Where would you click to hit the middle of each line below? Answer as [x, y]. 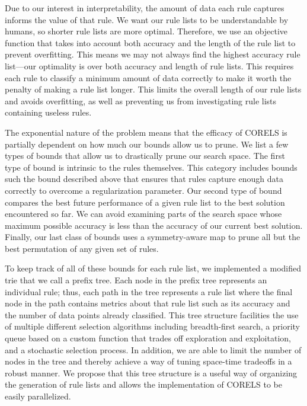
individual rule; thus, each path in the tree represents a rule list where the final [149, 291]
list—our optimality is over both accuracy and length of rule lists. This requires [149, 65]
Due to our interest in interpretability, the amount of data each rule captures [145, 8]
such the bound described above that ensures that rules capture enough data [144, 179]
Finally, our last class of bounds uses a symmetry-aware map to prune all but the [153, 237]
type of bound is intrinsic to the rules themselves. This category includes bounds [151, 167]
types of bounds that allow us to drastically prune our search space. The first [145, 156]
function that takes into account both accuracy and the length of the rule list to [150, 42]
